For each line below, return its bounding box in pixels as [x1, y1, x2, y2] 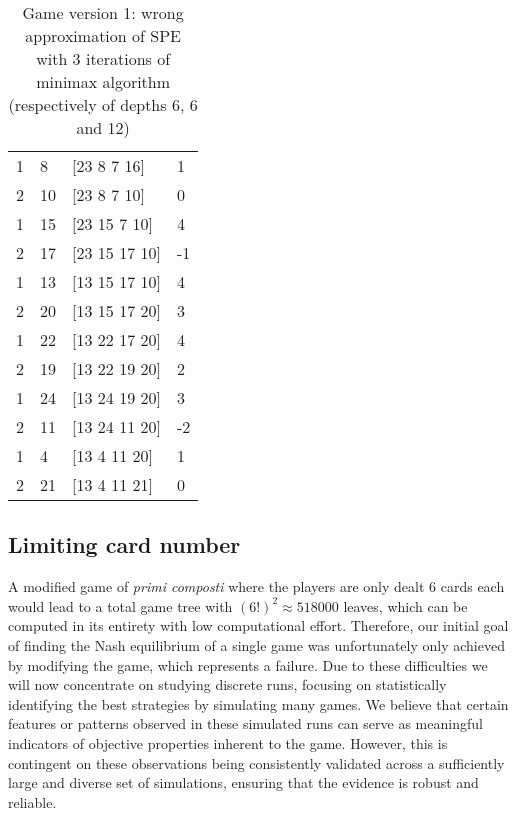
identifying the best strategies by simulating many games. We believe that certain [8, 693, 509, 714]
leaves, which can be [343, 595, 468, 616]
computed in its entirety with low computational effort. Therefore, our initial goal [8, 615, 509, 636]
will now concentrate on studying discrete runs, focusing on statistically [8, 674, 447, 695]
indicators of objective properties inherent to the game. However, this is [8, 732, 448, 753]
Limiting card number [8, 529, 241, 560]
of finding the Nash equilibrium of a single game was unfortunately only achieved [8, 634, 505, 655]
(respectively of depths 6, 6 [8, 93, 198, 116]
